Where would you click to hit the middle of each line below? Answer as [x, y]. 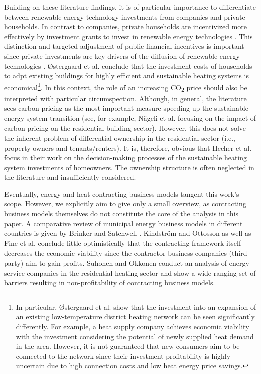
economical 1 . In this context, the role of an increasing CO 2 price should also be [126, 87]
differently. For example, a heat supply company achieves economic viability [133, 326]
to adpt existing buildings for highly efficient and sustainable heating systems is [126, 76]
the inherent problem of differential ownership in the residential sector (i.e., [120, 137]
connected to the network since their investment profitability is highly [123, 356]
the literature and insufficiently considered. [70, 177]
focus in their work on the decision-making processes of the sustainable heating [126, 157]
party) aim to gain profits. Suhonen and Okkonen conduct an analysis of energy [127, 263]
